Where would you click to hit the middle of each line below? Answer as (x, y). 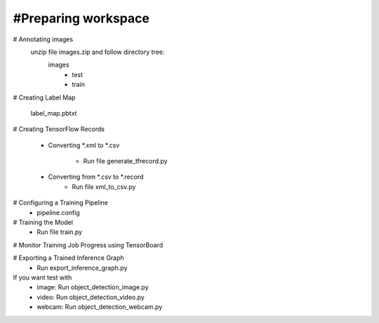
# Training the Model (43, 222)
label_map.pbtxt (54, 113)
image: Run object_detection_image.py (93, 287)
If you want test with (42, 277)
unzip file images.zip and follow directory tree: (98, 52)
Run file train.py (60, 232)
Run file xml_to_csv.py (104, 186)
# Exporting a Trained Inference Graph (68, 258)
